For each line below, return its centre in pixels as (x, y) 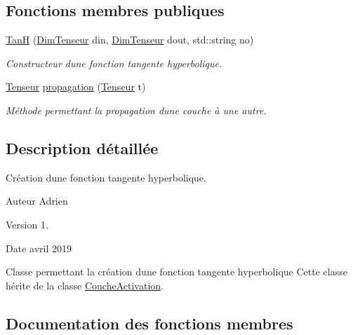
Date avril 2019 (39, 248)
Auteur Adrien (37, 201)
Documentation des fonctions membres (149, 323)
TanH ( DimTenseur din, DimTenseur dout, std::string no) (130, 40)
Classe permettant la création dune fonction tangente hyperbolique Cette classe (176, 272)
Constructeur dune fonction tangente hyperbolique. (114, 63)
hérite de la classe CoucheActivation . (85, 285)
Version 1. (27, 224)
